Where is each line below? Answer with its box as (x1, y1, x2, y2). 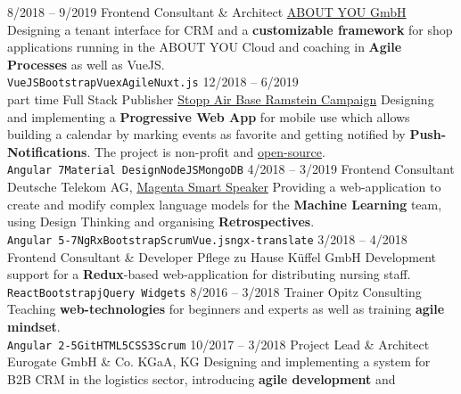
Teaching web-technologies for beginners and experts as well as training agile (7, 300, 445, 318)
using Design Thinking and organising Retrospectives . (7, 212, 315, 231)
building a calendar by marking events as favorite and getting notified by (7, 125, 406, 144)
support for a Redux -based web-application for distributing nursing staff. (7, 265, 411, 283)
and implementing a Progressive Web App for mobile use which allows (7, 107, 410, 126)
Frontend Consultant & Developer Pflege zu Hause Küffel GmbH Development (7, 247, 437, 266)
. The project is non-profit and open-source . (86, 142, 325, 160)
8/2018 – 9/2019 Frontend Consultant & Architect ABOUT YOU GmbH (7, 3, 407, 21)
